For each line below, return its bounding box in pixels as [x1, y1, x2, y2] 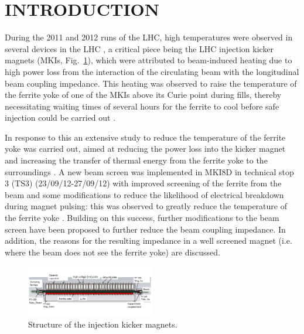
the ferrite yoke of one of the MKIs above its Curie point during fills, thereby [5, 88, 282, 101]
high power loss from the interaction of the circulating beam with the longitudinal [5, 65, 299, 77]
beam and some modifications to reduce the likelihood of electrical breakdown [5, 188, 284, 200]
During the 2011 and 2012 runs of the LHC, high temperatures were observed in [5, 31, 293, 43]
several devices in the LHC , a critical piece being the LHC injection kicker [5, 42, 274, 54]
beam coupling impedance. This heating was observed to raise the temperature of [5, 77, 297, 89]
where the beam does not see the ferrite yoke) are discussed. [5, 246, 220, 258]
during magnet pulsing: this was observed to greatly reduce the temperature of [5, 200, 287, 212]
